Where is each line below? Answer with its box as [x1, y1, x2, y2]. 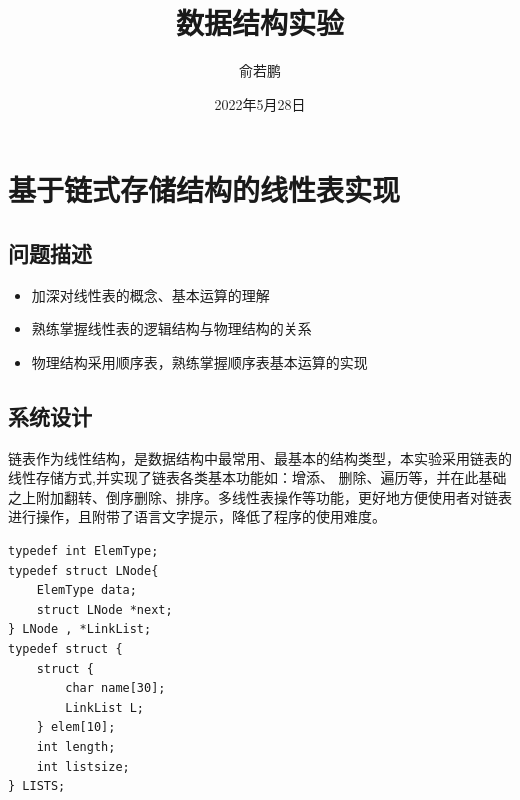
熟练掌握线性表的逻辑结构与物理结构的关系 [31, 318, 312, 339]
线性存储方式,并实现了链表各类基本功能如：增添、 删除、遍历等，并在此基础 [8, 467, 507, 488]
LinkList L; [65, 700, 145, 715]
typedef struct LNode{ [8, 563, 159, 578]
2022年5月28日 [214, 93, 306, 114]
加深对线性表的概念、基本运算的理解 [31, 284, 270, 305]
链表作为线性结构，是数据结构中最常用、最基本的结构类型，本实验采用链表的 [8, 447, 512, 468]
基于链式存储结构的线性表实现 [8, 169, 401, 210]
